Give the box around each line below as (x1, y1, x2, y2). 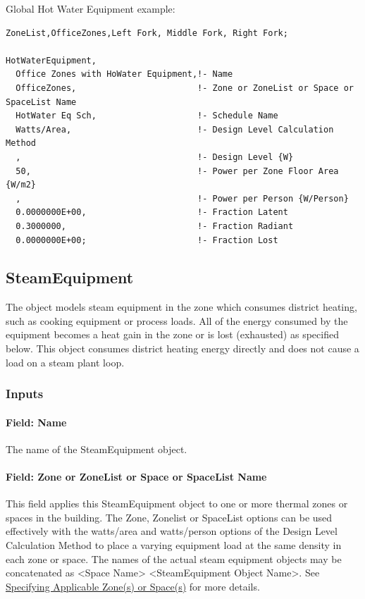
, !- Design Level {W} (16, 152, 294, 162)
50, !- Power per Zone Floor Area (16, 166, 339, 176)
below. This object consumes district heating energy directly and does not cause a (6, 341, 359, 356)
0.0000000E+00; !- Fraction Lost (16, 235, 278, 245)
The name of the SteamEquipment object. (6, 441, 187, 456)
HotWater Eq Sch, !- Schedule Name (16, 111, 278, 121)
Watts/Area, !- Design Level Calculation (16, 124, 334, 135)
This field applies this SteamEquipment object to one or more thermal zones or (6, 496, 348, 511)
